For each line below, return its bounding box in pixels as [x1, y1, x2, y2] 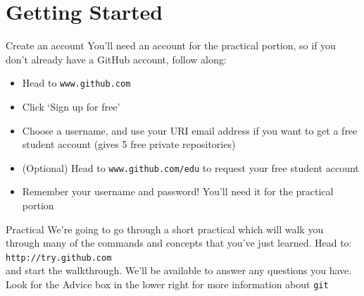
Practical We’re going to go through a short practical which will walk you [6, 221, 324, 236]
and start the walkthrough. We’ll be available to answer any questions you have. [6, 263, 352, 278]
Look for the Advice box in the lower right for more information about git [6, 277, 329, 292]
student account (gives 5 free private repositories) [22, 137, 236, 152]
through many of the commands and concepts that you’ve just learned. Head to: [6, 235, 352, 250]
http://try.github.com [6, 252, 112, 263]
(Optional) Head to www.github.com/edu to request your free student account [22, 160, 359, 175]
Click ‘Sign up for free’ [22, 99, 120, 113]
